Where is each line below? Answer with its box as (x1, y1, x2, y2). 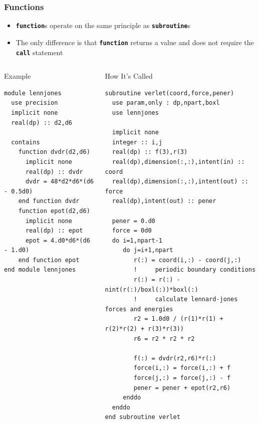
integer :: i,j (112, 138, 163, 146)
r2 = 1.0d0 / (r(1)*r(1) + (133, 315, 223, 323)
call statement (16, 47, 63, 57)
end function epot (18, 256, 80, 264)
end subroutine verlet (105, 413, 180, 421)
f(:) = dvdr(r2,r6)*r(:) (133, 354, 216, 362)
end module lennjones (4, 266, 76, 274)
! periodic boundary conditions (133, 266, 256, 274)
